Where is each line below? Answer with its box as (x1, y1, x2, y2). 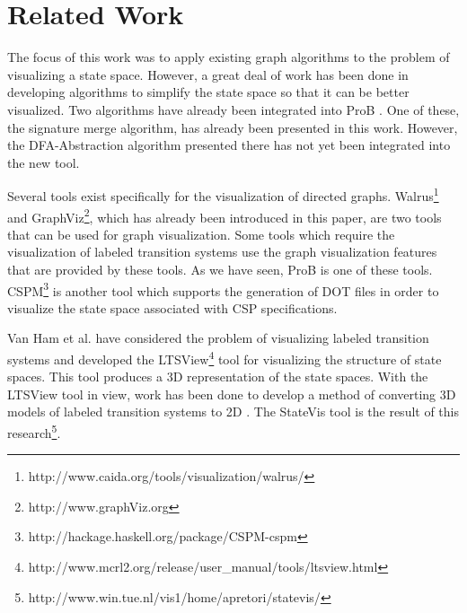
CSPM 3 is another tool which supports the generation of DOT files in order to (7, 278, 439, 300)
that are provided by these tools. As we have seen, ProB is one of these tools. (7, 259, 433, 278)
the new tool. (7, 153, 80, 171)
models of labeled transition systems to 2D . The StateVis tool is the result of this (7, 402, 459, 421)
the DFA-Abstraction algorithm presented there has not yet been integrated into (7, 136, 451, 154)
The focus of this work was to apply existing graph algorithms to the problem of (7, 48, 450, 66)
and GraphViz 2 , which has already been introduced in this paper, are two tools (7, 205, 442, 226)
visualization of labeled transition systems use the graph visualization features (7, 242, 437, 261)
